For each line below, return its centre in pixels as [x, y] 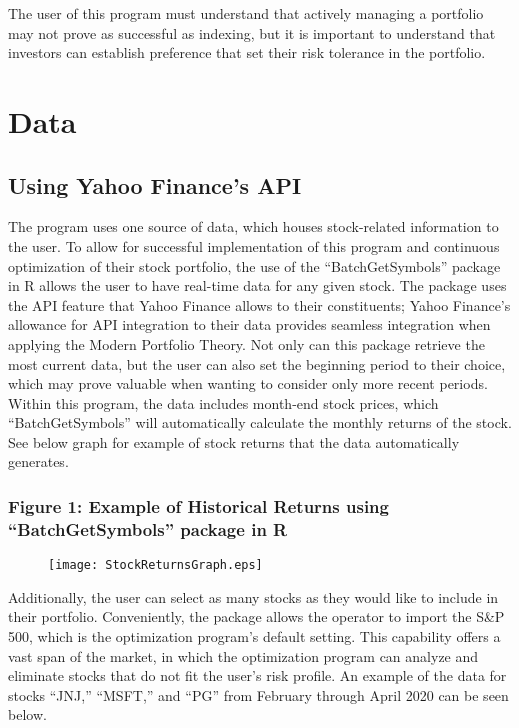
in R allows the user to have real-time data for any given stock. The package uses [257, 285]
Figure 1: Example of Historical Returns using [198, 506]
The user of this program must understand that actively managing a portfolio [246, 13]
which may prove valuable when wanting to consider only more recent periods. [248, 383]
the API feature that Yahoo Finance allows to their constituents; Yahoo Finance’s [259, 304]
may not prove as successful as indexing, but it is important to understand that [252, 32]
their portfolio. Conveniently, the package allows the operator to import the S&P [256, 616]
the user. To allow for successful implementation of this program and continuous [254, 245]
